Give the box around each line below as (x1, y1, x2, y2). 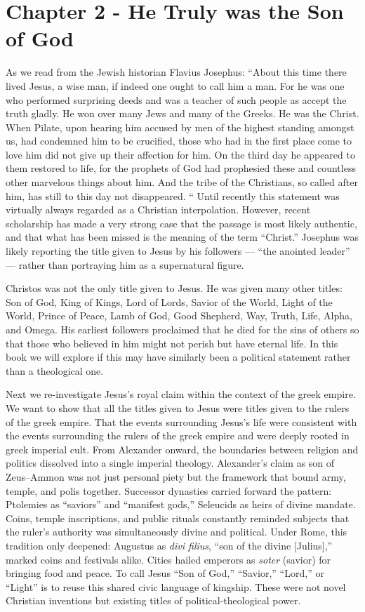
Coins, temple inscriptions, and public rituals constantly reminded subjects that (6, 510, 350, 525)
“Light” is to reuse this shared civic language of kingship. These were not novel (6, 579, 346, 594)
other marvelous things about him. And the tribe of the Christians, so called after (6, 175, 358, 189)
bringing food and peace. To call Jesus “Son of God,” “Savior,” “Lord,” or (6, 566, 324, 580)
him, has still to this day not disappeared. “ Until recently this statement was (6, 188, 340, 203)
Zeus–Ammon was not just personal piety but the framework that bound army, (6, 469, 346, 484)
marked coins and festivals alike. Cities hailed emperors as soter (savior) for (6, 552, 331, 566)
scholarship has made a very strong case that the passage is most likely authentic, (6, 215, 357, 230)
